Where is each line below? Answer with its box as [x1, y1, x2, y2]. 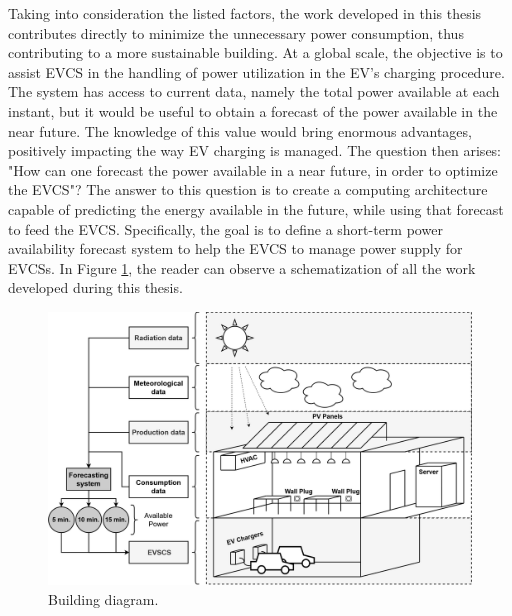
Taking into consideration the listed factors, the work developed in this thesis [8, 3, 482, 23]
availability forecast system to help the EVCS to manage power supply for [8, 238, 463, 259]
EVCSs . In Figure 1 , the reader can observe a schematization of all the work [8, 257, 476, 278]
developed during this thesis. [8, 277, 183, 298]
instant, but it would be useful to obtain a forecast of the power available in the [8, 100, 498, 121]
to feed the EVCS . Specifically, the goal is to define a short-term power [8, 218, 443, 239]
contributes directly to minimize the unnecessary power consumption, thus [8, 22, 464, 43]
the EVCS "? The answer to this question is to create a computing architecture [8, 179, 488, 200]
